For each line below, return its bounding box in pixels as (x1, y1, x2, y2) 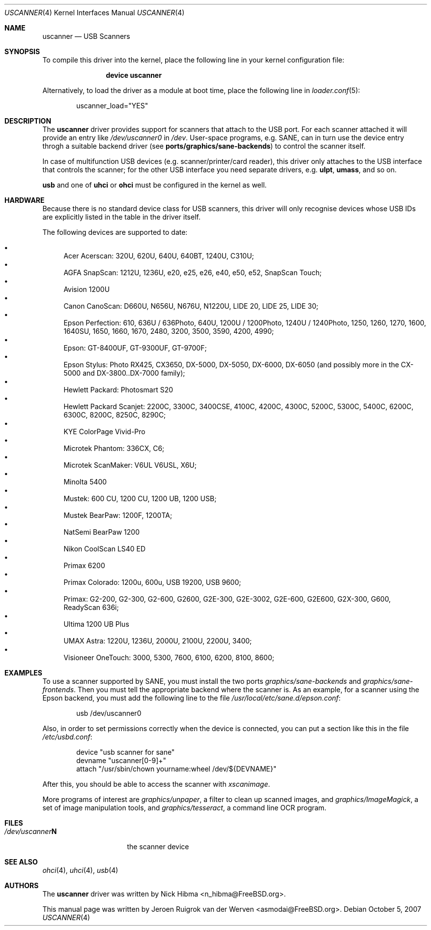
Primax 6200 (63, 561, 105, 570)
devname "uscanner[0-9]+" (76, 756, 167, 765)
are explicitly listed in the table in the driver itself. (42, 213, 201, 221)
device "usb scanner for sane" (76, 748, 175, 756)
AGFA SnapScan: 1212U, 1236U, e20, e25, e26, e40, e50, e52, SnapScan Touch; (63, 268, 322, 277)
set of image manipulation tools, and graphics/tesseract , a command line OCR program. (42, 803, 327, 812)
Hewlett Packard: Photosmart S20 (63, 385, 173, 394)
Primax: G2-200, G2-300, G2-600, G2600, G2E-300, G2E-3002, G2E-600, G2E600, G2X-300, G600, (63, 595, 391, 603)
